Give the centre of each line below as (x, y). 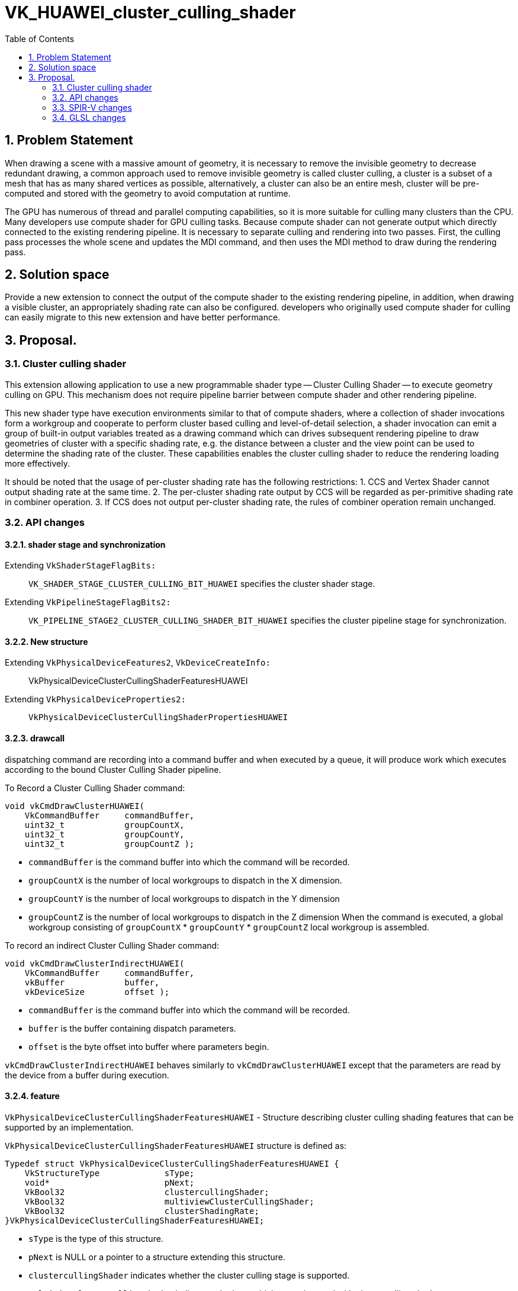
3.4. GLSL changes (89, 117)
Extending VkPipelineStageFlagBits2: (88, 602)
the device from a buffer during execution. (87, 1075)
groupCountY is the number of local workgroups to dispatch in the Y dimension (184, 898)
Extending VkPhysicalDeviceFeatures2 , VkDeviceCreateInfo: (138, 663)
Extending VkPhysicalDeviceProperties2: (95, 699)
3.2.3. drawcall (35, 738)
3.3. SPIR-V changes (92, 107)
